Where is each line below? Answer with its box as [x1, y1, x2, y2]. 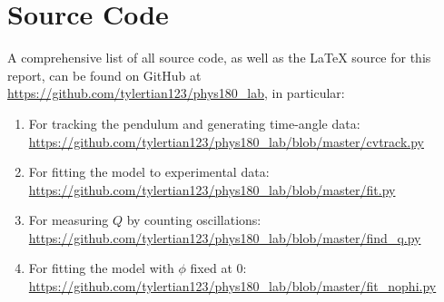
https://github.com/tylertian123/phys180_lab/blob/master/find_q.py [28, 228, 421, 247]
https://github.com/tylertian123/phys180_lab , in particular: [7, 83, 345, 102]
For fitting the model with [28, 258, 174, 278]
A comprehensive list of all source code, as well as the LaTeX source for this [7, 48, 431, 67]
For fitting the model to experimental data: [28, 162, 270, 181]
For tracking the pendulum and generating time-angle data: [28, 113, 360, 132]
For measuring [28, 210, 109, 229]
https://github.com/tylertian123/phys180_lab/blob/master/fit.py [28, 180, 396, 199]
